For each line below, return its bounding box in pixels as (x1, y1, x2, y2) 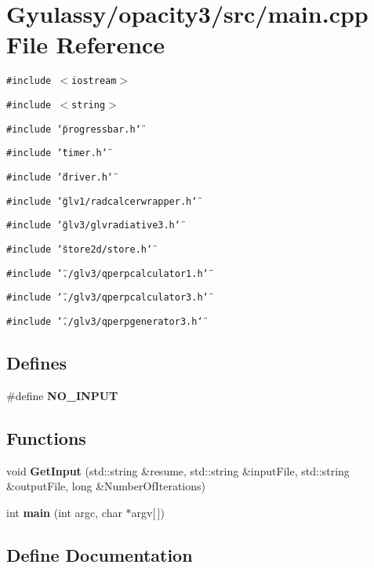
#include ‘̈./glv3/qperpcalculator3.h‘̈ (6, 292, 209, 304)
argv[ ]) (131, 504, 165, 520)
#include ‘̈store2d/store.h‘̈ (6, 243, 153, 255)
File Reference (6, 28, 165, 60)
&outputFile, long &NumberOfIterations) (6, 478, 205, 494)
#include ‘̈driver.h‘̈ (6, 171, 114, 183)
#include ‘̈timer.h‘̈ (6, 147, 107, 159)
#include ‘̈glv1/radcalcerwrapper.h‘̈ (6, 195, 198, 207)
